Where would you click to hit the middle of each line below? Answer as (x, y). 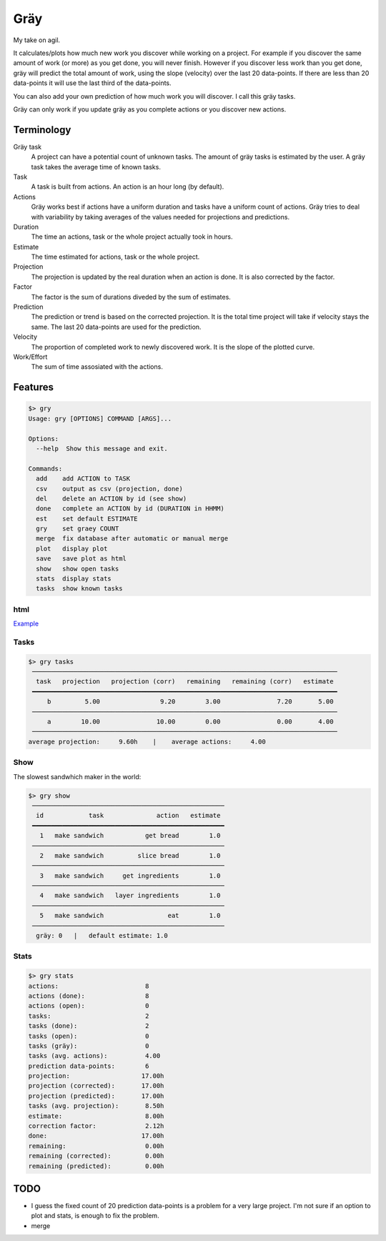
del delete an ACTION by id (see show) (112, 498)
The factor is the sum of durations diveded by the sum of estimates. (131, 297)
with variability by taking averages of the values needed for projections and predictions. (160, 217)
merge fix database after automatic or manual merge (132, 539)
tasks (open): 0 (89, 1036)
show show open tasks (78, 569)
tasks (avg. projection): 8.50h (96, 1106)
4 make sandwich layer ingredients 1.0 (130, 896)
